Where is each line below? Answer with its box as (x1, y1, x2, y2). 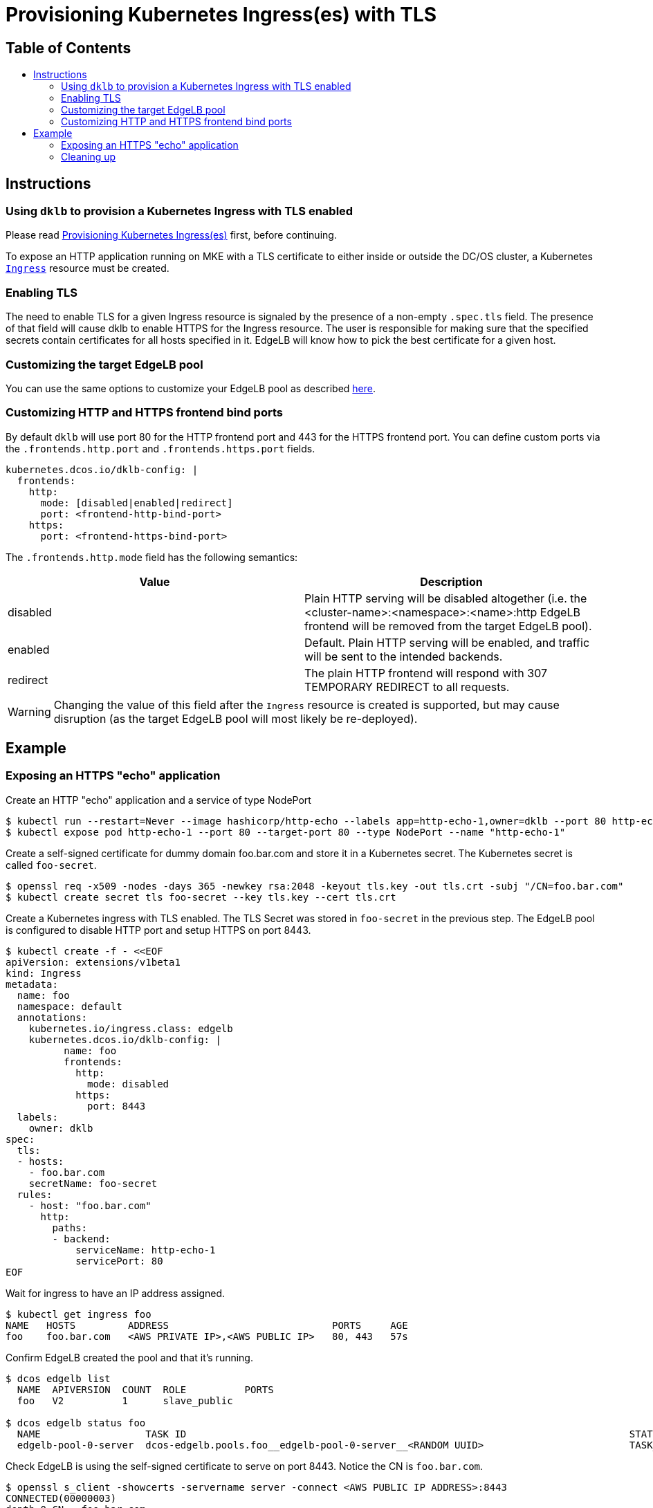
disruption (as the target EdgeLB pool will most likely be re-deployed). (53, 711, 418, 726)
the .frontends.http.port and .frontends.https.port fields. (6, 442, 315, 454)
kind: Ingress (6, 967, 82, 979)
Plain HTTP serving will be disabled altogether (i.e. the (304, 591, 587, 605)
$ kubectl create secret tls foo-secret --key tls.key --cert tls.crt (6, 891, 396, 903)
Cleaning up (61, 151, 116, 163)
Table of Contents (6, 39, 131, 57)
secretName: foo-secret (28, 1177, 158, 1189)
